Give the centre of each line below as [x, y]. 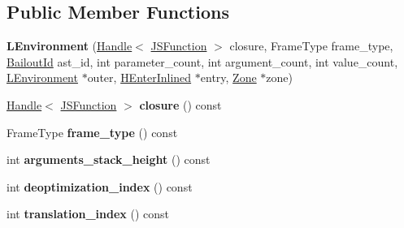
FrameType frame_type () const [92, 132]
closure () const [180, 104]
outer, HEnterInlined [139, 77]
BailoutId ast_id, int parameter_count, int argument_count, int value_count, [202, 61]
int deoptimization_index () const [100, 186]
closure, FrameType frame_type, [311, 46]
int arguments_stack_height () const [109, 159]
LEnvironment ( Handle [70, 46]
